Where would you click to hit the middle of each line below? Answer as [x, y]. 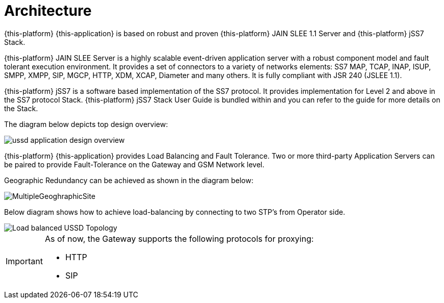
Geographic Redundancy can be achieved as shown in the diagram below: [129, 180]
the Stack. [21, 108]
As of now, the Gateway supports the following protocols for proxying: [179, 238]
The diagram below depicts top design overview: [86, 124]
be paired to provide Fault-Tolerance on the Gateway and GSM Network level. [134, 164]
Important [24, 261]
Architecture [48, 11]
